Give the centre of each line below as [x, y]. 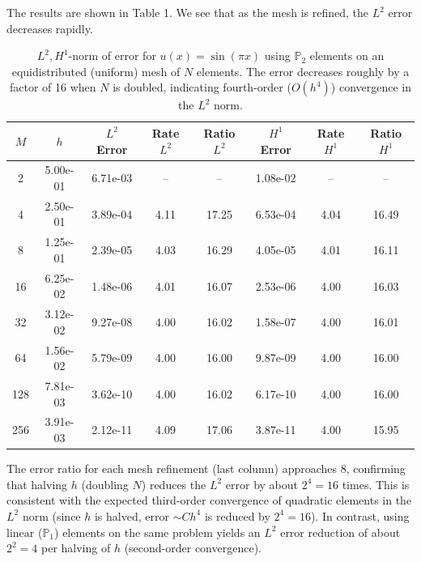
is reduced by [237, 515]
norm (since [51, 515]
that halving [37, 484]
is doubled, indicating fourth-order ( [202, 87]
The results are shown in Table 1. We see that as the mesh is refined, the [188, 12]
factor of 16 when [53, 87]
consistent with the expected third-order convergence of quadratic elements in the [209, 500]
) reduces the [174, 484]
